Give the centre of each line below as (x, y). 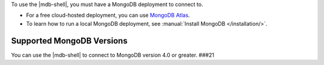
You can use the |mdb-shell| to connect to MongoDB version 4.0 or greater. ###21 (112, 55)
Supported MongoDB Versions (69, 41)
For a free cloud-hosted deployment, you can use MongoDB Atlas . (108, 16)
